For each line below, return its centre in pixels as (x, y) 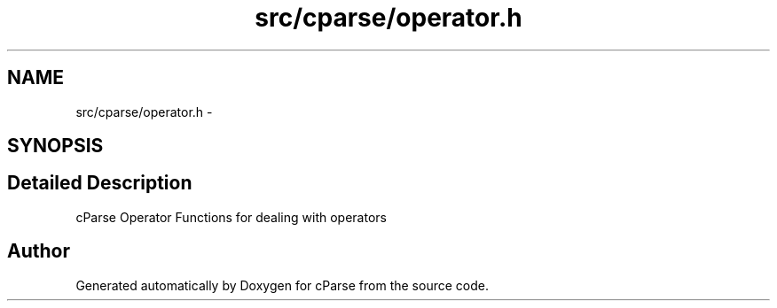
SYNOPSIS (55, 146)
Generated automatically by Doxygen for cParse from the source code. (282, 285)
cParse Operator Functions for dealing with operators (231, 217)
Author (39, 251)
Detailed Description (100, 183)
